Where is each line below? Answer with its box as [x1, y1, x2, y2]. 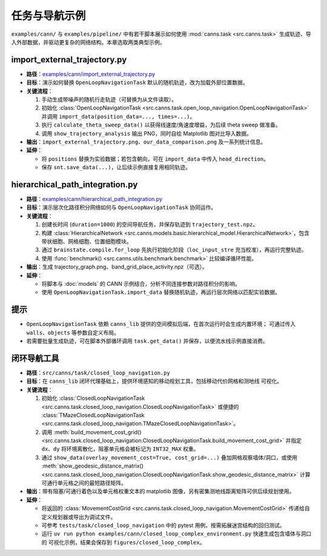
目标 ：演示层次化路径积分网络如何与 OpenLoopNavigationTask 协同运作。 [26, 204, 217, 211]
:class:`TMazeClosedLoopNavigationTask [41, 411, 145, 419]
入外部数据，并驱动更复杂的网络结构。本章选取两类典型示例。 [11, 38, 165, 45]
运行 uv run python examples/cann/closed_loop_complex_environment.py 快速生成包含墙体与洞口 [41, 530, 312, 537]
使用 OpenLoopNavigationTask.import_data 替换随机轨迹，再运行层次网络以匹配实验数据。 [41, 288, 281, 296]
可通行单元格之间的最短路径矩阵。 [41, 479, 127, 487]
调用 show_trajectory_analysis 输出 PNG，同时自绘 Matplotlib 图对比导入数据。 [41, 130, 253, 137]
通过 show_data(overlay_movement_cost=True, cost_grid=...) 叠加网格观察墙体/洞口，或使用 [41, 454, 298, 461]
